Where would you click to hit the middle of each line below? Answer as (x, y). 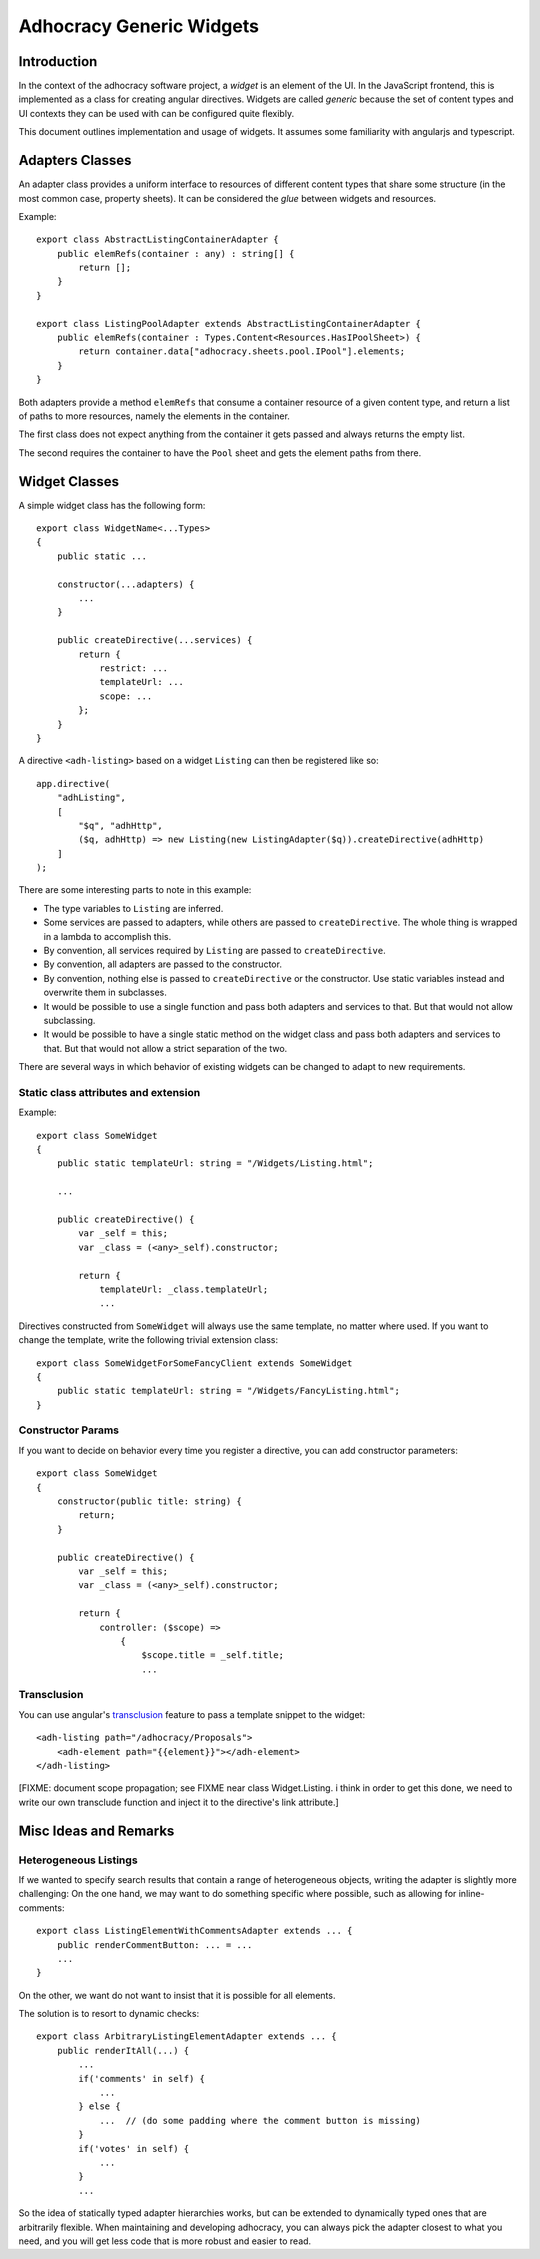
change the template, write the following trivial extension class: (148, 1340)
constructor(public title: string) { (149, 1501)
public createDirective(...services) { (154, 640)
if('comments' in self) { (141, 2078)
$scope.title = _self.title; (213, 1655)
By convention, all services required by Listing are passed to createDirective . (214, 951)
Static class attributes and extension (109, 1092)
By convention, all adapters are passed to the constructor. (162, 964)
